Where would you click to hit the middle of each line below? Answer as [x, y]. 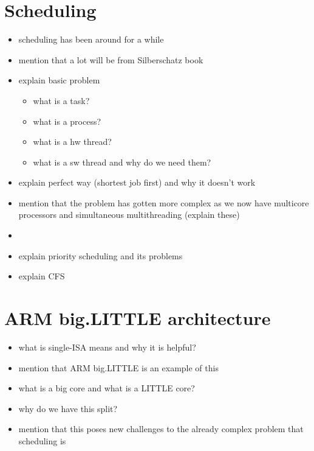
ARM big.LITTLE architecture [138, 318]
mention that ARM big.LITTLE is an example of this [118, 367]
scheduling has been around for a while [91, 39]
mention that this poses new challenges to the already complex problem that [161, 429]
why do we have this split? [68, 408]
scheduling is [42, 440]
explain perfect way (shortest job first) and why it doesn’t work [137, 182]
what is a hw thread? [72, 142]
